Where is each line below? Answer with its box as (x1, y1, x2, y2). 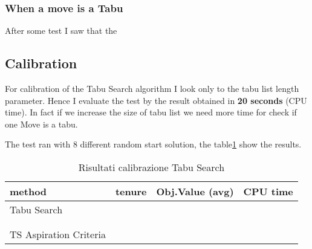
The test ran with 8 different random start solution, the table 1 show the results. (5, 138, 302, 150)
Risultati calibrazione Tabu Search (78, 160, 225, 174)
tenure (115, 184, 147, 198)
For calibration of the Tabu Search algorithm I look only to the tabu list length (5, 82, 299, 95)
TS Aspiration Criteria (10, 227, 106, 241)
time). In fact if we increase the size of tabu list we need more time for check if (5, 106, 297, 118)
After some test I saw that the (5, 24, 117, 37)
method (10, 184, 47, 198)
